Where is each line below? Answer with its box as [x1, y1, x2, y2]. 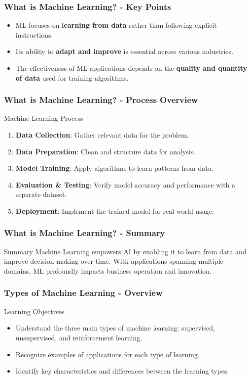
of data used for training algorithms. [15, 72, 129, 83]
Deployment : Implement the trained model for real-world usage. [15, 205, 214, 216]
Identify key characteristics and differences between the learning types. [15, 366, 229, 376]
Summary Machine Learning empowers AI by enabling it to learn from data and [4, 246, 247, 256]
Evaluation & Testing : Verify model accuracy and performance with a [15, 179, 236, 189]
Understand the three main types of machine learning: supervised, [15, 323, 215, 333]
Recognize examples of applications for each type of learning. [15, 349, 200, 359]
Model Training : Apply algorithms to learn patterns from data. [15, 163, 214, 173]
